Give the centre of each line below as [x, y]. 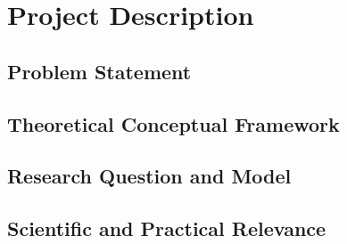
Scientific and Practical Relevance [167, 228]
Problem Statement [99, 71]
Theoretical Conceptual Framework [173, 123]
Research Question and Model [149, 176]
